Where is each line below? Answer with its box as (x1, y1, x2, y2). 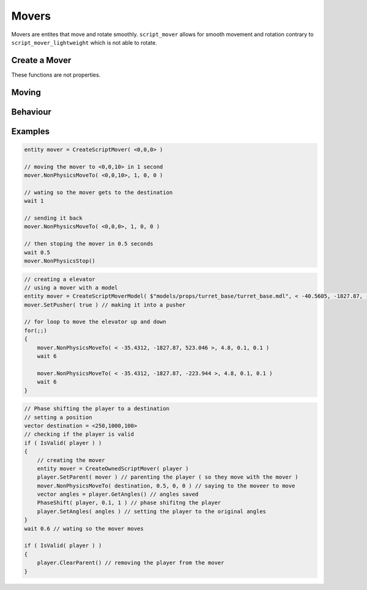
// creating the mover (37, 457, 105, 463)
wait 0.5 (24, 248, 51, 256)
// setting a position (24, 414, 92, 420)
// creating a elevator (24, 275, 96, 283)
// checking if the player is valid (24, 431, 135, 438)
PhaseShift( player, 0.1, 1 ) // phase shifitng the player (37, 499, 221, 506)
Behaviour (11, 106, 52, 117)
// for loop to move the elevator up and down (24, 318, 166, 326)
